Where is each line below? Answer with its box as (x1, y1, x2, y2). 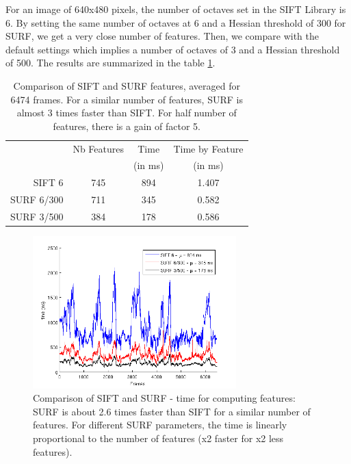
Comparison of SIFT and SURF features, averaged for (13, 78, 240, 92)
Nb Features (73, 141, 124, 155)
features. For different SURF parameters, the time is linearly (33, 417, 287, 432)
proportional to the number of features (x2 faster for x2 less (33, 431, 284, 446)
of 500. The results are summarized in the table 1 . (5, 55, 216, 70)
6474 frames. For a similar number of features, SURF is (10, 92, 243, 106)
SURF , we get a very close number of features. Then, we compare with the (5, 29, 319, 43)
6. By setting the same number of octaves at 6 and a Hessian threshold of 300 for (5, 15, 346, 29)
